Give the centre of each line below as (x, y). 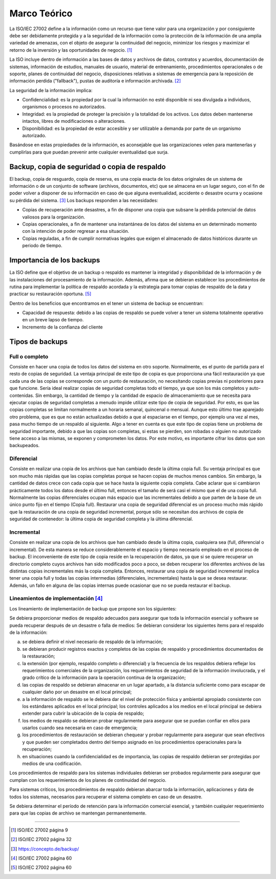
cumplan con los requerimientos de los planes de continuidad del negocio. (88, 780)
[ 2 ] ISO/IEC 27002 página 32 (41, 840)
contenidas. (22, 395)
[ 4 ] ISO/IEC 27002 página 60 (41, 858)
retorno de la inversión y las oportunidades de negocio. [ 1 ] (71, 50)
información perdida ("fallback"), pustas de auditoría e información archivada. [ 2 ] (95, 81)
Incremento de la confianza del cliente (63, 327)
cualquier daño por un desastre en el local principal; (77, 692)
